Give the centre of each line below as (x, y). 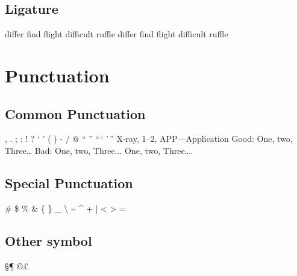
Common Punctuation (75, 113)
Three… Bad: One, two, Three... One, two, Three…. (99, 150)
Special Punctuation (69, 182)
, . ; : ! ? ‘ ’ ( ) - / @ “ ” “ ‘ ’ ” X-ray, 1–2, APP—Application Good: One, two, (149, 139)
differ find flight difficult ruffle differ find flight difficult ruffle (117, 34)
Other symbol (48, 240)
